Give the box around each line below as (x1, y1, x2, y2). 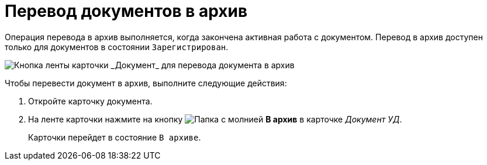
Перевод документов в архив (5, 1, 248, 21)
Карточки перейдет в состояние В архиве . (28, 132, 201, 142)
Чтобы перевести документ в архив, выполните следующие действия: (5, 78, 287, 88)
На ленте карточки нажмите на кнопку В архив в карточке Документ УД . (28, 114, 402, 124)
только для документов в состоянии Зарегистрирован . (5, 41, 229, 52)
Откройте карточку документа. (28, 96, 153, 106)
